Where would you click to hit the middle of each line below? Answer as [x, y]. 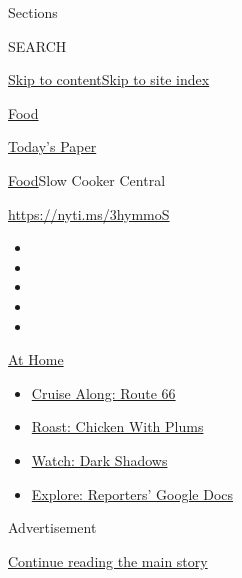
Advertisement [52, 527]
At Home [36, 359]
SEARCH [37, 45]
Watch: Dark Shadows [99, 459]
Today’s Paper [52, 146]
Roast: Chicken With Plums [117, 426]
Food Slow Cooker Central [87, 179]
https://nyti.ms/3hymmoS [89, 213]
